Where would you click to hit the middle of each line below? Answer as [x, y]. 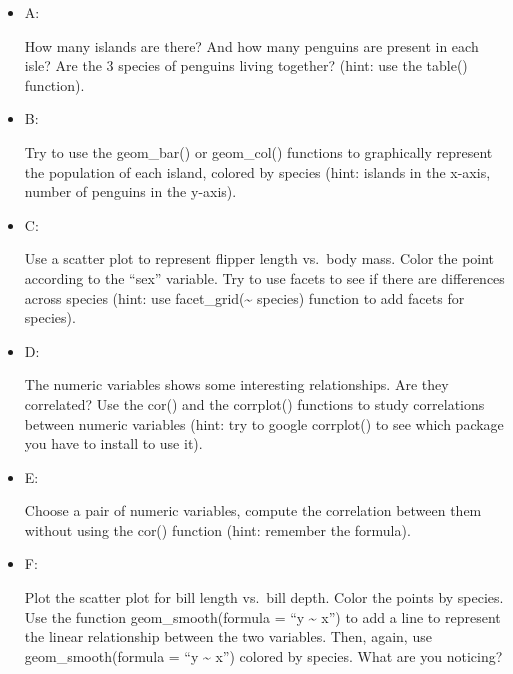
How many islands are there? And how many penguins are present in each [251, 45]
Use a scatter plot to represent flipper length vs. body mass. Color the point [259, 258]
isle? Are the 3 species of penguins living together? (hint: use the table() [246, 65]
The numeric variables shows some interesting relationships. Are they [236, 384]
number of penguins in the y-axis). [130, 191]
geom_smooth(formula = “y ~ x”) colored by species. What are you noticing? [263, 655]
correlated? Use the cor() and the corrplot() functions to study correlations [254, 403]
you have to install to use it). [113, 443]
